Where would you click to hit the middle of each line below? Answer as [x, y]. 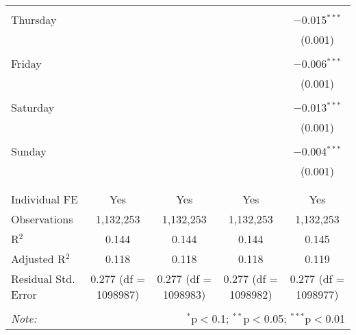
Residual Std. [43, 278]
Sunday [29, 151]
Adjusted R [38, 259]
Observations [42, 219]
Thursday [34, 20]
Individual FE [44, 199]
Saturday [33, 107]
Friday [26, 63]
